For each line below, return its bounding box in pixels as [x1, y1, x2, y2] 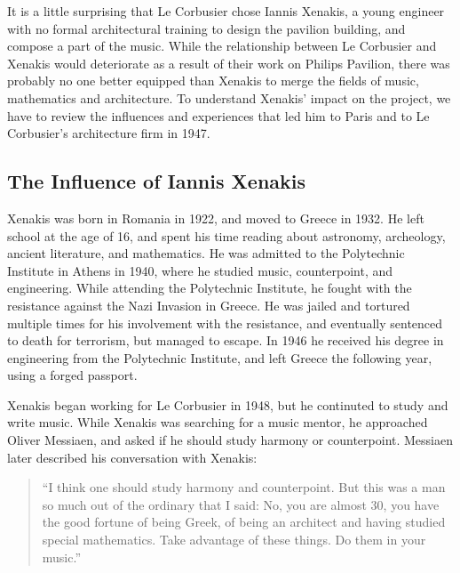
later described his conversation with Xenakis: [7, 448, 258, 466]
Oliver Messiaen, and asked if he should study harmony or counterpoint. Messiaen [7, 431, 453, 449]
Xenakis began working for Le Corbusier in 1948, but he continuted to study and [7, 395, 448, 414]
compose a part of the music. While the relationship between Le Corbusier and [7, 36, 437, 55]
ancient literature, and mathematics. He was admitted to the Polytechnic [7, 244, 405, 262]
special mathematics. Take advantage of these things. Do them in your [42, 530, 426, 549]
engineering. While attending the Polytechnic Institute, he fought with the [7, 278, 412, 297]
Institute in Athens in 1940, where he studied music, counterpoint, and [7, 261, 393, 279]
